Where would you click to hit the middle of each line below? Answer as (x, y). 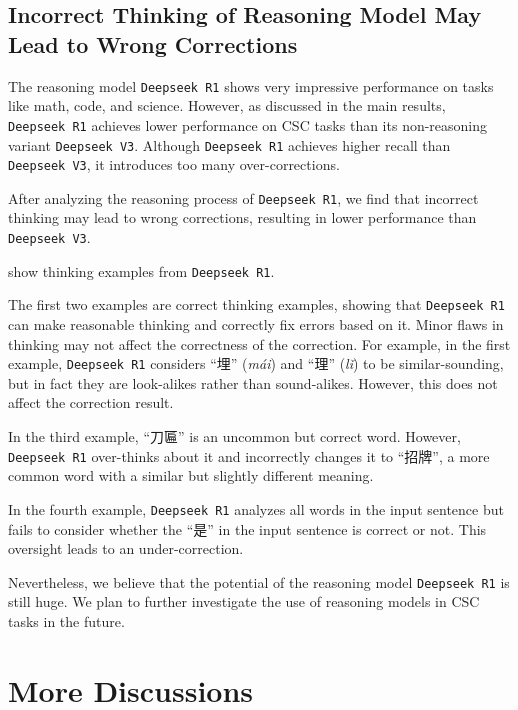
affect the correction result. (91, 402)
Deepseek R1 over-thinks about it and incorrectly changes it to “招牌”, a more (249, 455)
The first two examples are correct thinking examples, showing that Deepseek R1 (256, 304)
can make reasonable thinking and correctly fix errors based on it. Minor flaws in (256, 324)
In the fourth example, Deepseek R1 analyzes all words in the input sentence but (256, 508)
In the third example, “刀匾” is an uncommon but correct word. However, (234, 436)
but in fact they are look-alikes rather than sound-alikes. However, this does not (253, 382)
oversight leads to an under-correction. (126, 548)
